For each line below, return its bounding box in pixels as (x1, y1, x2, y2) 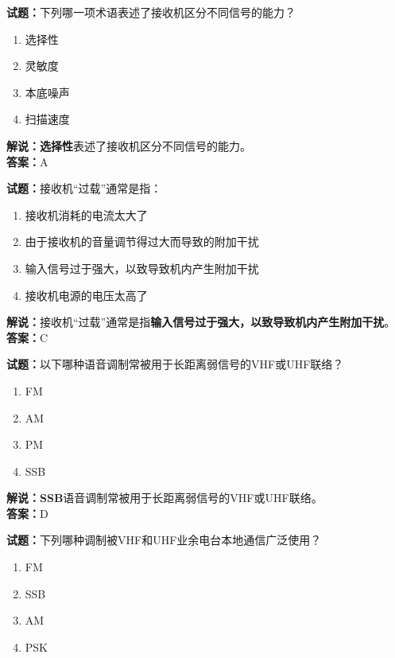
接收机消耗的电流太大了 (25, 206, 148, 223)
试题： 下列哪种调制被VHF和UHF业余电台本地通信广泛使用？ (6, 531, 322, 548)
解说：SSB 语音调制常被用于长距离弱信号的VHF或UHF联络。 (6, 489, 323, 506)
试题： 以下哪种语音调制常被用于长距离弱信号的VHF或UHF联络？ (6, 356, 344, 372)
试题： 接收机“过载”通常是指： (6, 180, 162, 197)
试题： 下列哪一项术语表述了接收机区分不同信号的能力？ (6, 4, 296, 20)
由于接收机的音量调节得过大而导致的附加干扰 (25, 233, 259, 250)
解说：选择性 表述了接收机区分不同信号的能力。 (6, 137, 251, 154)
